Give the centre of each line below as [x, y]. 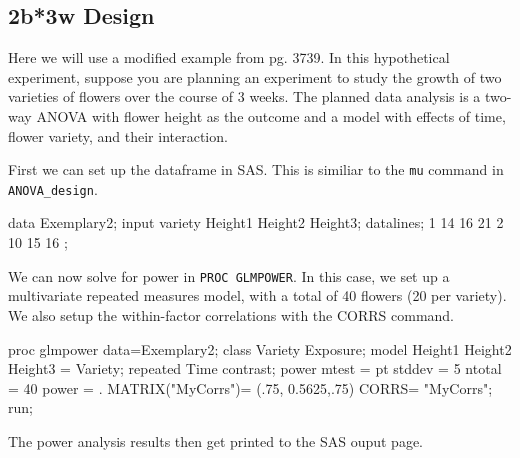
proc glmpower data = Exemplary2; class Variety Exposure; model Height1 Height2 [260, 348]
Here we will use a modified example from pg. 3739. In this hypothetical [229, 57]
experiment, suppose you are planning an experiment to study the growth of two [255, 76]
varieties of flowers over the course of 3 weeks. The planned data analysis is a [244, 96]
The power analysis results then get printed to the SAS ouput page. [215, 440]
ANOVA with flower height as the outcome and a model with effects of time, [271, 115]
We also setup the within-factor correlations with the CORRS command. [231, 314]
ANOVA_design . [53, 188]
